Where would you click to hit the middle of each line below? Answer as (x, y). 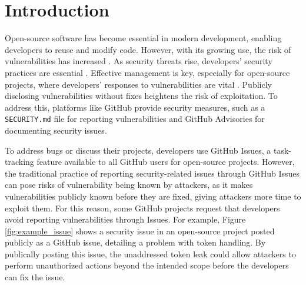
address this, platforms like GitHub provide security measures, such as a (135, 107)
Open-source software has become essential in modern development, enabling (143, 38)
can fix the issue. (35, 277)
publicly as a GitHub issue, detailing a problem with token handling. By (135, 242)
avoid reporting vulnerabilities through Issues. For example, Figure (125, 219)
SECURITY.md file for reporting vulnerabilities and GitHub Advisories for (135, 119)
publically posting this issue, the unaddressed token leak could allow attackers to (150, 253)
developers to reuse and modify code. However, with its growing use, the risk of (148, 49)
